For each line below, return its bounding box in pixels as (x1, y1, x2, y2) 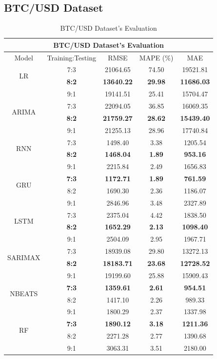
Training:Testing (47, 52, 96, 62)
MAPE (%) (139, 52, 174, 62)
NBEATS (10, 288, 38, 299)
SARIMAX (7, 252, 40, 262)
